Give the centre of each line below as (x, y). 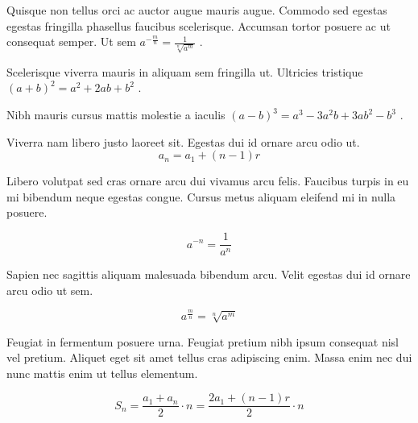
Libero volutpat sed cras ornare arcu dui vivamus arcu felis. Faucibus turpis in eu (208, 181)
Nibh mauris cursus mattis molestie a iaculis (116, 115)
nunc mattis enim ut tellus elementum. (102, 373)
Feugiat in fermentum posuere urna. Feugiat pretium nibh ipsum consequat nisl (203, 341)
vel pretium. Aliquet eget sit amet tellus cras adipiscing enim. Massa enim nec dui (209, 357)
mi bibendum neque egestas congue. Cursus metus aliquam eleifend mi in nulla (201, 196)
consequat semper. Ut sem (71, 41)
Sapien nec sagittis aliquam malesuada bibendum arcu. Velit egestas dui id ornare (209, 274)
